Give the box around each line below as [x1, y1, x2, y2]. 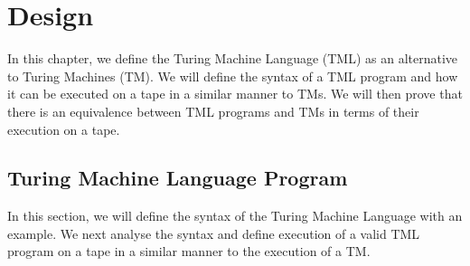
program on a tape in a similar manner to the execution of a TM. [7, 242, 371, 261]
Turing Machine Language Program [7, 164, 348, 192]
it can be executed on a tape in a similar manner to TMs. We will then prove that [7, 84, 463, 103]
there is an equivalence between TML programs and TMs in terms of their [7, 101, 419, 120]
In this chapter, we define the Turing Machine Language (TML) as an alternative [7, 49, 458, 68]
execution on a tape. [7, 119, 120, 138]
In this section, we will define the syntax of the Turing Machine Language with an [7, 206, 463, 225]
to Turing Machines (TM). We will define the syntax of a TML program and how [7, 66, 458, 85]
